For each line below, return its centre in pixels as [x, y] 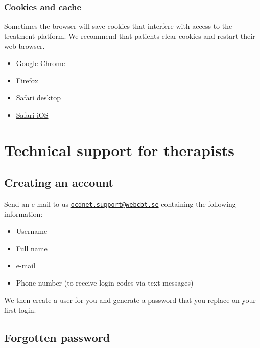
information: [23, 214]
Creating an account [59, 182]
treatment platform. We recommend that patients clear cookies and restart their [130, 36]
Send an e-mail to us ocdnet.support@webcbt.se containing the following [120, 203]
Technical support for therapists [119, 150]
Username [32, 231]
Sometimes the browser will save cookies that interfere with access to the [118, 26]
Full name [32, 248]
